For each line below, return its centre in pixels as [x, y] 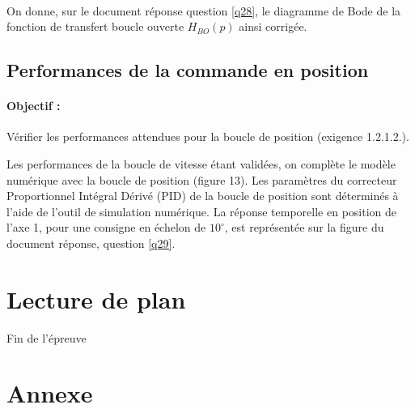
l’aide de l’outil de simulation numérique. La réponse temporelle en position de [202, 211]
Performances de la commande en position [188, 70]
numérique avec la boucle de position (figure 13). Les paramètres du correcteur [202, 179]
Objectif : [34, 106]
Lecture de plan [96, 298]
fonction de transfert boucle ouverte [95, 26]
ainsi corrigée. [273, 26]
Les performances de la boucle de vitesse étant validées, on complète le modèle [201, 163]
